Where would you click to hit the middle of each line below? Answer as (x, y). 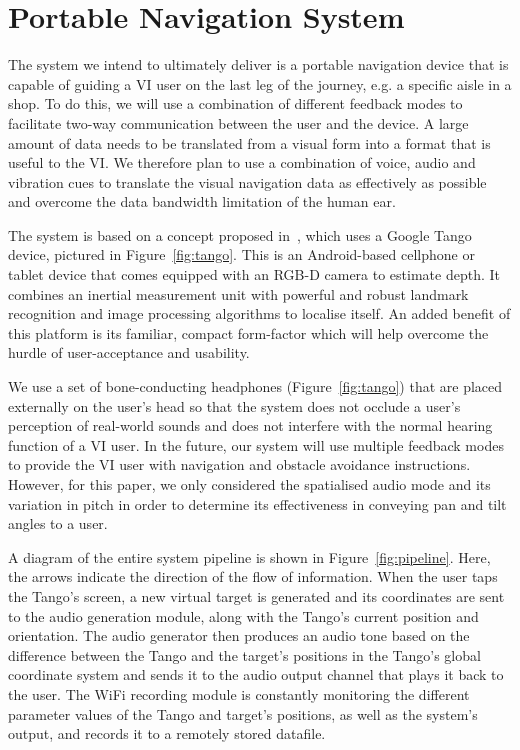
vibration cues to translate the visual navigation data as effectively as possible (247, 181)
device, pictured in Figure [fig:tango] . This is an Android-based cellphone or (241, 254)
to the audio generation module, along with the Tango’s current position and (243, 615)
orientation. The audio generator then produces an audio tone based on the (239, 635)
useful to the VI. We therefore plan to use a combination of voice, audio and (242, 162)
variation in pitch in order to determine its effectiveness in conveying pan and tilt (257, 503)
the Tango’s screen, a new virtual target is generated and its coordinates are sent (256, 595)
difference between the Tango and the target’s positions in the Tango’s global (244, 654)
